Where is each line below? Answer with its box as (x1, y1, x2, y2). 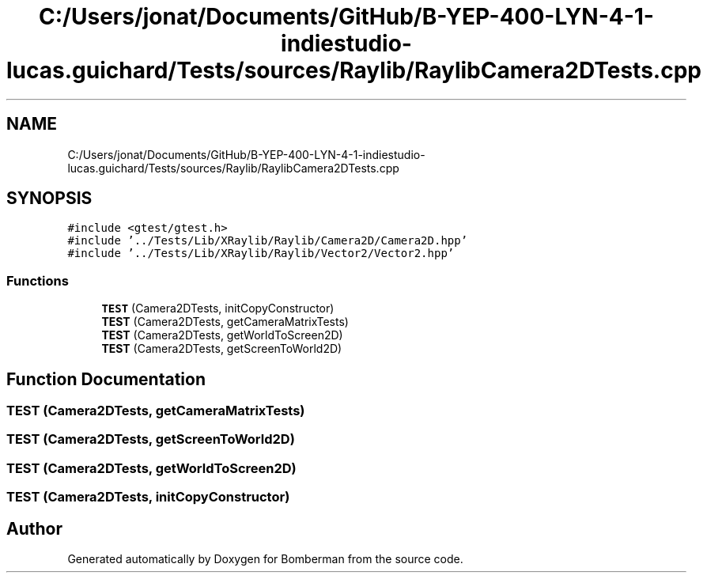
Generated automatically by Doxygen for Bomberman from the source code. (67, 552, 463, 566)
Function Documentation (6, 369, 206, 389)
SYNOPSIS (6, 188, 93, 209)
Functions (6, 272, 69, 289)
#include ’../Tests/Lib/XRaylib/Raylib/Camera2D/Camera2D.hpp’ (67, 234, 468, 248)
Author (6, 518, 62, 539)
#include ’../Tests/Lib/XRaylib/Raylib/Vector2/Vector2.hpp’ (67, 247, 455, 260)
